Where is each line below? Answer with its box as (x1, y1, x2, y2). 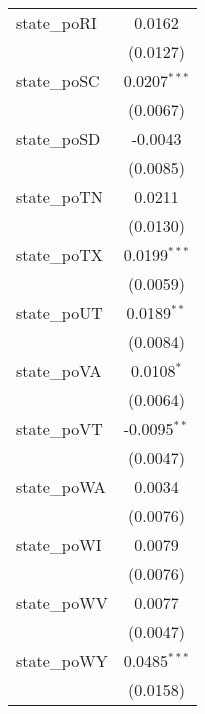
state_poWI (16, 533, 102, 556)
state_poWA (16, 475, 106, 498)
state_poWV (16, 591, 108, 614)
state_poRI (16, 11, 97, 34)
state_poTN (16, 185, 103, 208)
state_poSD (16, 127, 101, 150)
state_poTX (16, 243, 103, 266)
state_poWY (16, 649, 108, 672)
